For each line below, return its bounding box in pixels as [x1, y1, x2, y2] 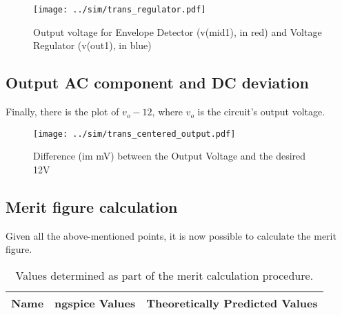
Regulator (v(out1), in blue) [33, 38, 152, 52]
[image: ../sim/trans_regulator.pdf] [33, 5, 206, 15]
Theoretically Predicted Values [146, 294, 318, 311]
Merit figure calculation [6, 195, 178, 217]
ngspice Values [54, 294, 136, 311]
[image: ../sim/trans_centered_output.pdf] [33, 128, 236, 139]
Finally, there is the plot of [6, 104, 119, 119]
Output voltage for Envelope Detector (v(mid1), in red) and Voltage [33, 24, 322, 39]
